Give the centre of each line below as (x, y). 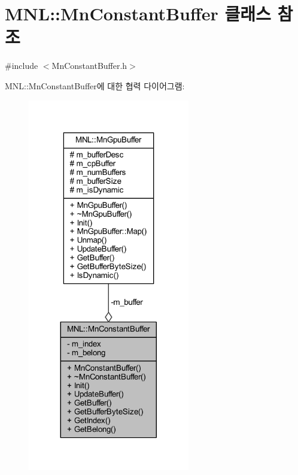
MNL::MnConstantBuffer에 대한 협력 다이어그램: (95, 85)
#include (22, 66)
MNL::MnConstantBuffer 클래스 (138, 13)
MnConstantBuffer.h (89, 66)
